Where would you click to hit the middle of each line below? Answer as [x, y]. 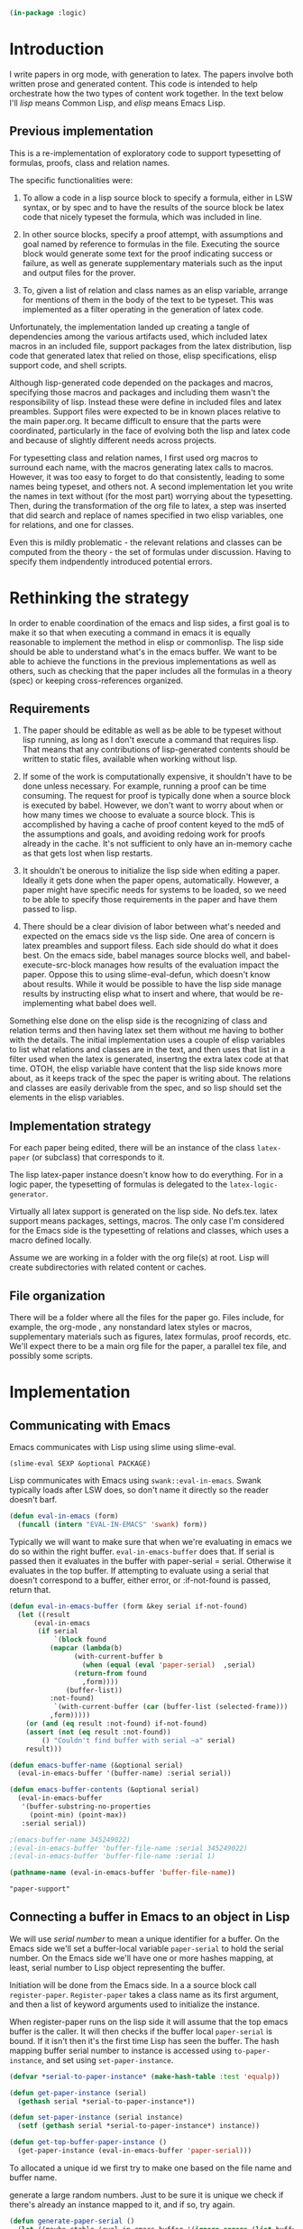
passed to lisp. [50, 909]
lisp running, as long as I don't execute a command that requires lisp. [150, 740]
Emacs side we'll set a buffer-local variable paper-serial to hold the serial [147, 1948]
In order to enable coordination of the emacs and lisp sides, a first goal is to [150, 623]
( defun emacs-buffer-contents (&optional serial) [105, 1790]
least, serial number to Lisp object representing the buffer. [117, 1967]
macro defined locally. [50, 1240]
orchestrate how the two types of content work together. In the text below [147, 93]
